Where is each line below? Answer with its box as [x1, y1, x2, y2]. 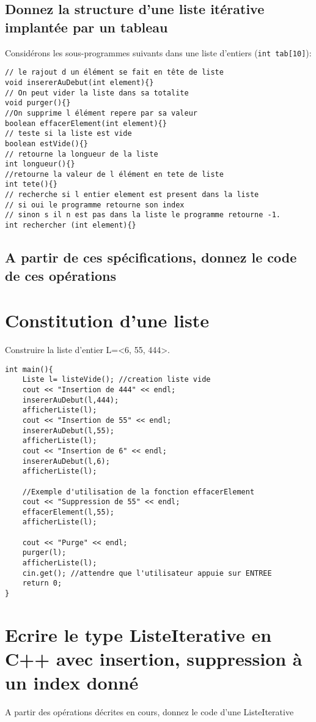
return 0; [22, 579, 62, 588]
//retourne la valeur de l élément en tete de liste [5, 169, 224, 179]
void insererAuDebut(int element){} [5, 78, 154, 87]
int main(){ [5, 365, 53, 374]
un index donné [5, 670, 139, 695]
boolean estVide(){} [5, 139, 89, 148]
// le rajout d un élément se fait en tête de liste [5, 68, 224, 77]
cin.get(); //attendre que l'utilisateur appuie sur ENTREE [22, 568, 272, 578]
